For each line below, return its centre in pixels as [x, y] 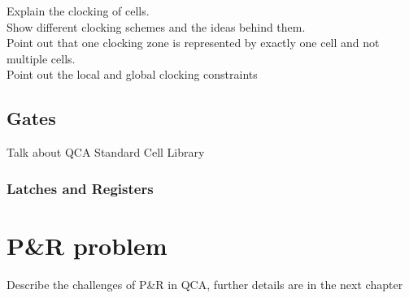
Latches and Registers [80, 188]
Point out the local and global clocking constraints [132, 74]
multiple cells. [41, 58]
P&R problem [87, 245]
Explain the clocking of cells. [78, 11]
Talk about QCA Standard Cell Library [106, 152]
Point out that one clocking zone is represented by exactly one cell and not [193, 43]
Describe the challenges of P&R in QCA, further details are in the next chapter [205, 284]
